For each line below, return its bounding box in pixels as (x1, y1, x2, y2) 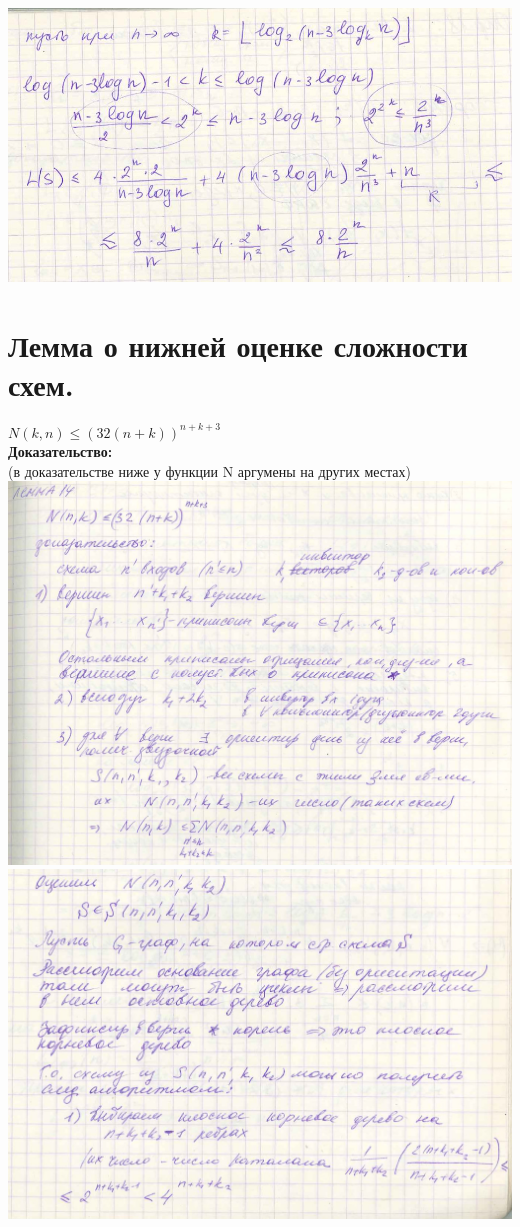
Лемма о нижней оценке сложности (8, 324, 468, 365)
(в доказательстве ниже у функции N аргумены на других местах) (8, 460, 411, 481)
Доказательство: (8, 441, 113, 462)
